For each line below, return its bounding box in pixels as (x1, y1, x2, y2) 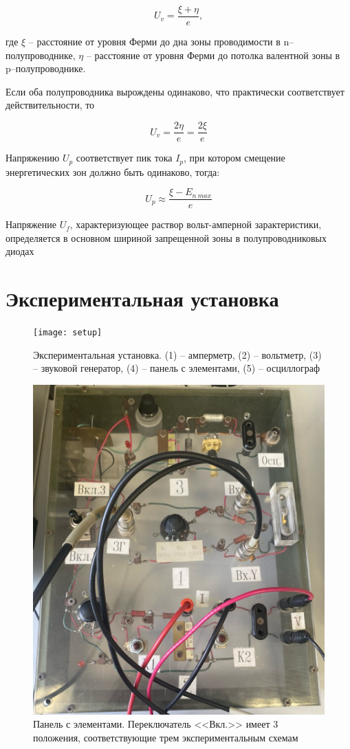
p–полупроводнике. (6, 61, 86, 76)
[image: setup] (33, 328, 102, 338)
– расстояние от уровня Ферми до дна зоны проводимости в (28, 34, 281, 49)
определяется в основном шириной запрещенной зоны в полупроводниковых (6, 230, 327, 245)
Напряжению (6, 150, 60, 165)
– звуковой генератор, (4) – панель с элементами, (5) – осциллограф (33, 361, 320, 375)
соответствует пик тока (76, 150, 173, 165)
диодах (6, 244, 34, 258)
